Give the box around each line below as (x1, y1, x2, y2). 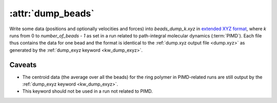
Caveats (9, 60, 37, 69)
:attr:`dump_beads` (9, 8, 94, 19)
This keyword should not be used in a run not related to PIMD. (22, 88, 153, 94)
